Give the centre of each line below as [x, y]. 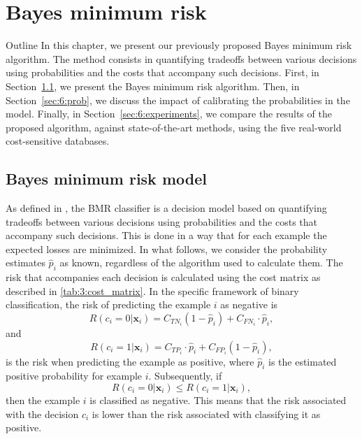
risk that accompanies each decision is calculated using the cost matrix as [163, 277]
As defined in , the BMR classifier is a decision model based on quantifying [166, 208]
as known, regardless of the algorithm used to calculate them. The [201, 262]
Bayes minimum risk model [106, 179]
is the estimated [303, 361]
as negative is [249, 304]
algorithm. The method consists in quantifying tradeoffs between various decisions [181, 58]
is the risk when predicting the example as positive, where [130, 361]
